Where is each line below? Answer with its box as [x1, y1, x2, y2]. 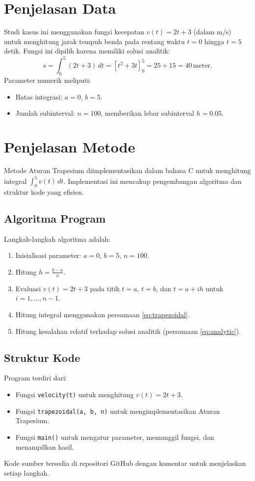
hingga [204, 36, 225, 46]
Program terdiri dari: [4, 373, 67, 383]
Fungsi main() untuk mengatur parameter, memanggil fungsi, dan [15, 431, 214, 442]
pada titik [90, 283, 120, 293]
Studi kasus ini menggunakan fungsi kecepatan [4, 26, 145, 37]
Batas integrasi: [15, 91, 63, 101]
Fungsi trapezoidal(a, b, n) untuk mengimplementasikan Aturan [15, 405, 220, 416]
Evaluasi [15, 283, 41, 293]
